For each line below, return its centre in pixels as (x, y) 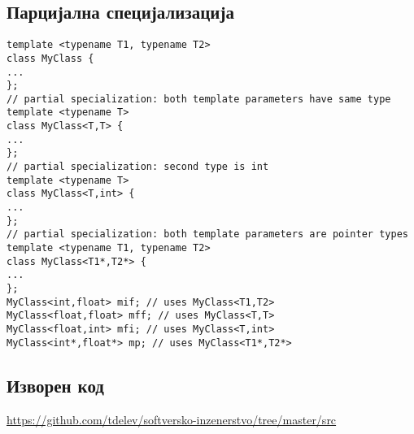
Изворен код (55, 385)
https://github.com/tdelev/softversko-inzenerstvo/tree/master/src (172, 419)
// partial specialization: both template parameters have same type (199, 99)
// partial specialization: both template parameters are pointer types (207, 234)
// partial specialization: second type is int (138, 167)
